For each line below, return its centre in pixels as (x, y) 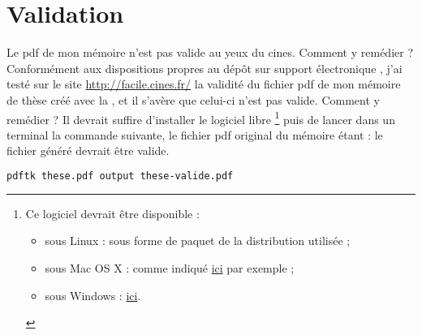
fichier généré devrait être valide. (88, 150)
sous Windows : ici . (93, 295)
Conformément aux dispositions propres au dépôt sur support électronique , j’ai (205, 68)
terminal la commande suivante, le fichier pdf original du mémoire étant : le (195, 134)
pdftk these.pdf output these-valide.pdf (120, 176)
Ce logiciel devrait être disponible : (112, 213)
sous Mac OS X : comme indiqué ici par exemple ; (170, 268)
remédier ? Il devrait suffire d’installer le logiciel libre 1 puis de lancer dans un (201, 118)
